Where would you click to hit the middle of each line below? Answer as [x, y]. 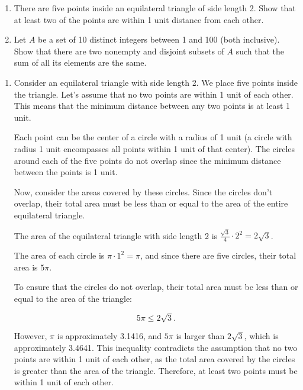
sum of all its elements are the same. [80, 62]
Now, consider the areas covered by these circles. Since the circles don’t [143, 191]
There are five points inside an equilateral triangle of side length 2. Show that [155, 8]
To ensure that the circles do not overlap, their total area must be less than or [156, 287]
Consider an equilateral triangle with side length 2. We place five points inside [156, 82]
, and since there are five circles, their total [218, 255]
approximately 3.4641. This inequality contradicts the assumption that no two [156, 347]
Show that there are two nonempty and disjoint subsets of [119, 51]
